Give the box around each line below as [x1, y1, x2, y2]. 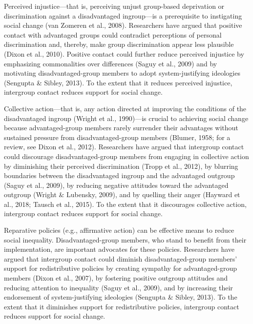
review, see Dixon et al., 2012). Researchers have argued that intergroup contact [4, 142, 244, 152]
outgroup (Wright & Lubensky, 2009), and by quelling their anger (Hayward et [4, 189, 240, 200]
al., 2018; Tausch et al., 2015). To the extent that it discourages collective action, [4, 199, 247, 209]
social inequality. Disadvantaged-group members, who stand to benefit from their [4, 234, 247, 244]
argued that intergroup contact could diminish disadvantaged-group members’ [4, 253, 237, 263]
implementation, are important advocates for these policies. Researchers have [4, 244, 235, 254]
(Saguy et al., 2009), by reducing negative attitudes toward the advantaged [4, 180, 229, 190]
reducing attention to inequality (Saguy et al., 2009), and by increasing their [4, 282, 233, 292]
